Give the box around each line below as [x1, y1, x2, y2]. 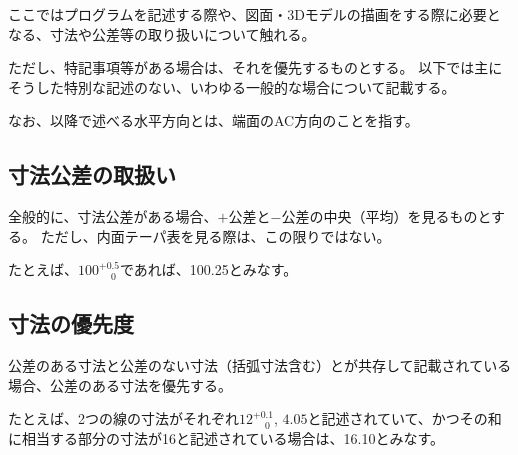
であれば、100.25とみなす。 [119, 259, 298, 280]
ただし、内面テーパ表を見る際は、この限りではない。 [40, 225, 391, 246]
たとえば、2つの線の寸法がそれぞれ [8, 408, 239, 429]
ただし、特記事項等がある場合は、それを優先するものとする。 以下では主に [8, 57, 503, 78]
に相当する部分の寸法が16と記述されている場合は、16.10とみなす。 [8, 427, 445, 448]
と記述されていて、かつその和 [307, 408, 502, 429]
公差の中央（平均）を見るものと [281, 206, 491, 227]
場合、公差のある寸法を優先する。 [8, 374, 232, 395]
